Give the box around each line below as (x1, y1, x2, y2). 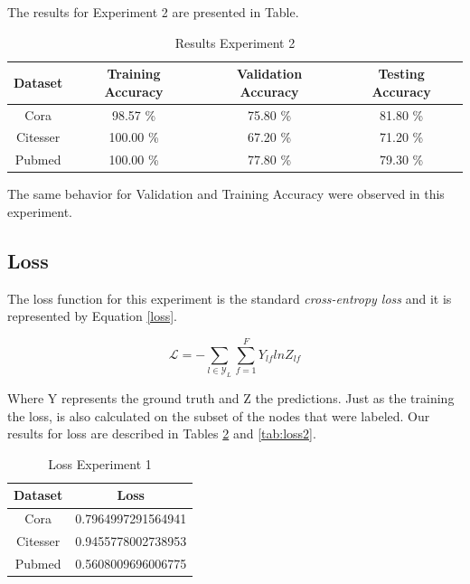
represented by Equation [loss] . (7, 306, 177, 325)
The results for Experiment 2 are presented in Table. (7, 3, 299, 21)
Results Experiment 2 (174, 33, 296, 52)
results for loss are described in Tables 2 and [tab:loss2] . (7, 424, 316, 443)
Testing (378, 64, 425, 83)
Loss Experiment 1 (48, 454, 152, 473)
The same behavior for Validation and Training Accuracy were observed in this (7, 184, 445, 203)
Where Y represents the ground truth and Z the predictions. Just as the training (7, 389, 455, 408)
